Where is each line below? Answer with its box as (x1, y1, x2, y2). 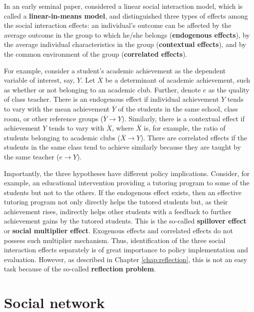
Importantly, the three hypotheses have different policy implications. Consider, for (4, 168, 250, 178)
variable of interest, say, (4, 75, 75, 85)
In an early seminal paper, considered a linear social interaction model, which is (4, 1, 243, 11)
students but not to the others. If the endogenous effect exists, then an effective (4, 187, 242, 197)
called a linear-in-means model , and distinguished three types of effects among (4, 10, 248, 21)
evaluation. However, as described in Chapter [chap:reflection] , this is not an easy (4, 254, 247, 264)
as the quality (208, 84, 250, 94)
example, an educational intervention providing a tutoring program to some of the (4, 178, 250, 188)
